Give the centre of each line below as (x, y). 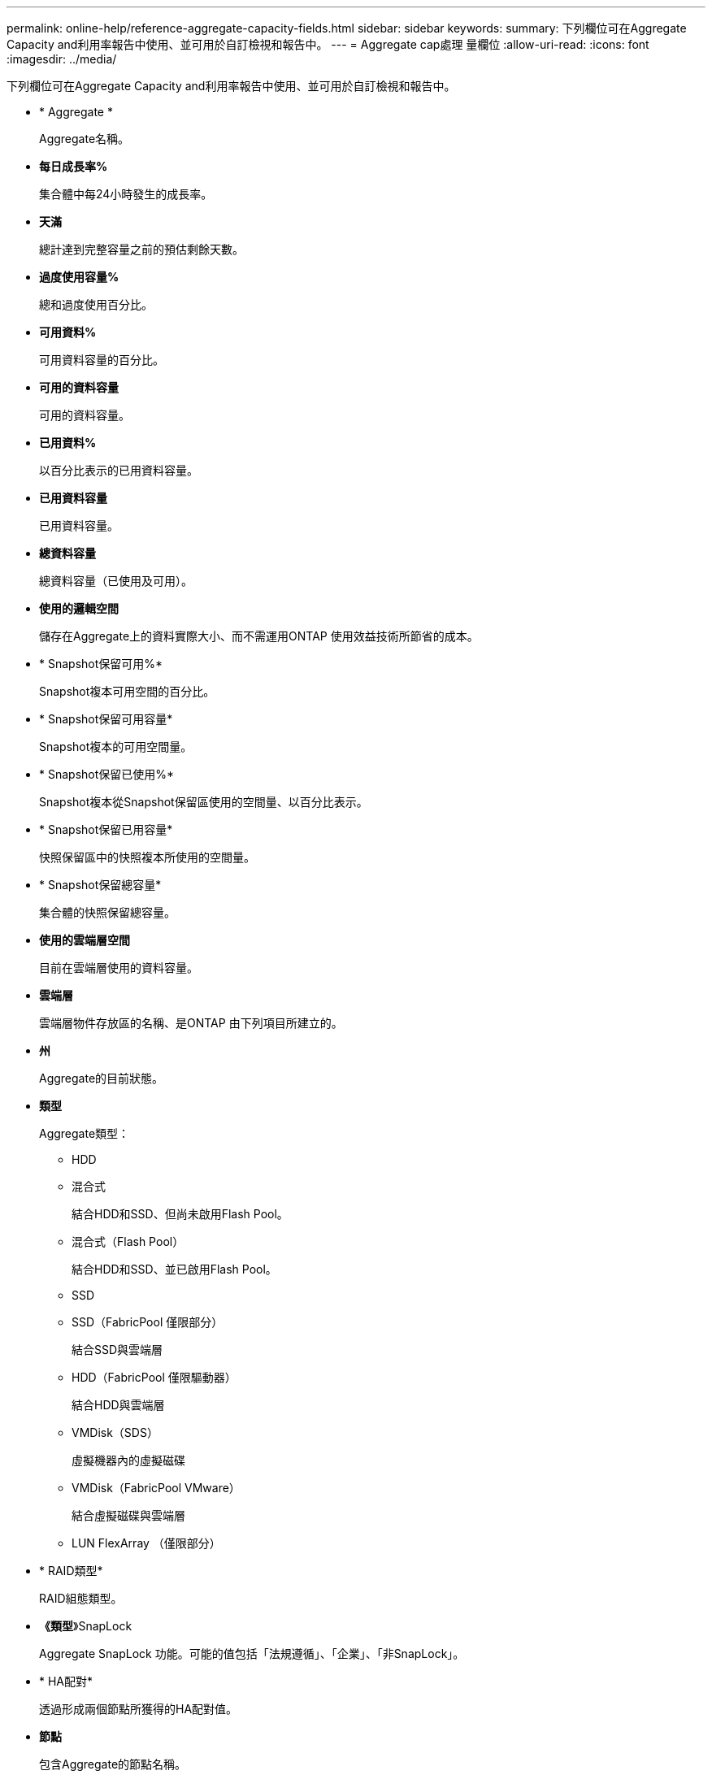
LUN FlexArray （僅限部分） (146, 1543)
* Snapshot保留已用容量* (106, 829)
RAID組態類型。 (81, 1598)
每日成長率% (74, 166)
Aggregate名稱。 (85, 139)
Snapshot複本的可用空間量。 (116, 746)
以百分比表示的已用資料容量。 (119, 470)
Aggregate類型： (85, 1133)
